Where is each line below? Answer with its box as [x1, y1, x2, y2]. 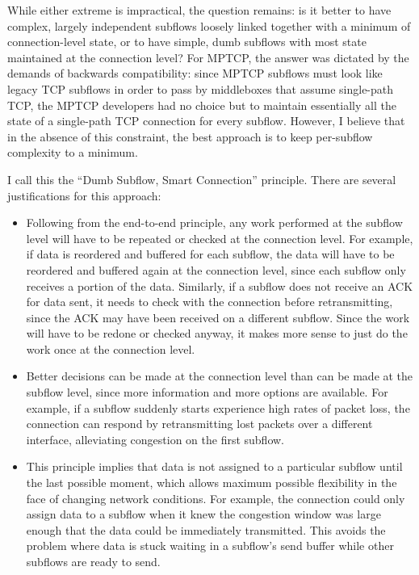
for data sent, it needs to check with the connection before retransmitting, [26, 293, 393, 310]
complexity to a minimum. [7, 144, 138, 161]
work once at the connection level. [26, 340, 195, 357]
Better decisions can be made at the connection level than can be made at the [26, 367, 413, 384]
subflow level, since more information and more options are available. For [26, 384, 388, 401]
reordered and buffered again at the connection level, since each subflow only [26, 261, 406, 278]
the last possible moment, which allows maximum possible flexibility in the [26, 474, 397, 491]
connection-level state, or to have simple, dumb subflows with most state [7, 33, 367, 50]
